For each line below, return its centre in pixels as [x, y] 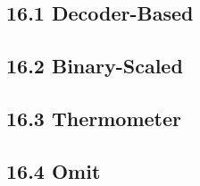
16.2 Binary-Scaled [95, 66]
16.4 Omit [54, 170]
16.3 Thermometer [94, 118]
